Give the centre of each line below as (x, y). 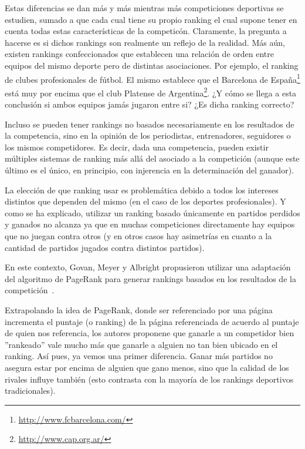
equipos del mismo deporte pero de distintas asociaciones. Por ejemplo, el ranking (152, 65)
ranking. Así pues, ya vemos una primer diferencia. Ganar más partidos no (139, 356)
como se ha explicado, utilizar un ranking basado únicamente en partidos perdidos (152, 212)
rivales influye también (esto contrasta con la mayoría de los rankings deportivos (149, 379)
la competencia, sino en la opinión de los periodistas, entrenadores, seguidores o (148, 135)
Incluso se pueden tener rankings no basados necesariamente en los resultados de (150, 124)
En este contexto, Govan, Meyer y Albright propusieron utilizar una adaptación (148, 267)
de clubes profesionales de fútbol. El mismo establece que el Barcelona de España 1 (152, 78)
